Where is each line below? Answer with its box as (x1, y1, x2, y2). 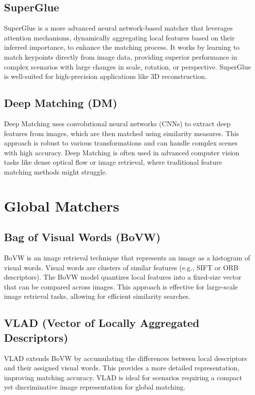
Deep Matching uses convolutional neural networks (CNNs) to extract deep (4, 118, 231, 128)
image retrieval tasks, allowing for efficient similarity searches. (4, 291, 191, 301)
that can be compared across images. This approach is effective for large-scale (4, 281, 238, 291)
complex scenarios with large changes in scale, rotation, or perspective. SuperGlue (4, 61, 251, 72)
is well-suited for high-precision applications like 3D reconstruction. (4, 71, 207, 81)
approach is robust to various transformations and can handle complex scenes (4, 138, 238, 148)
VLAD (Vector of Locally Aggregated (4, 315, 200, 330)
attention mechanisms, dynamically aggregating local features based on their (4, 32, 235, 42)
